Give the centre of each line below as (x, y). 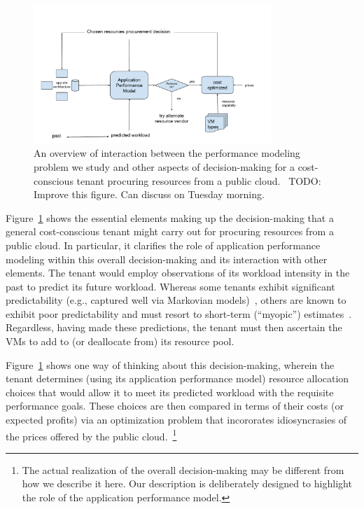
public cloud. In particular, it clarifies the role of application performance (163, 245)
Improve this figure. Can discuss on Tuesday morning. (149, 194)
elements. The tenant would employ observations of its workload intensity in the (178, 273)
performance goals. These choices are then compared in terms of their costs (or (175, 406)
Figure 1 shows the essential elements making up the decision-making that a (170, 217)
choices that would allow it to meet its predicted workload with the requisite (170, 392)
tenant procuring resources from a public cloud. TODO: (199, 180)
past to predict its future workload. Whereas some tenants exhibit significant (170, 286)
